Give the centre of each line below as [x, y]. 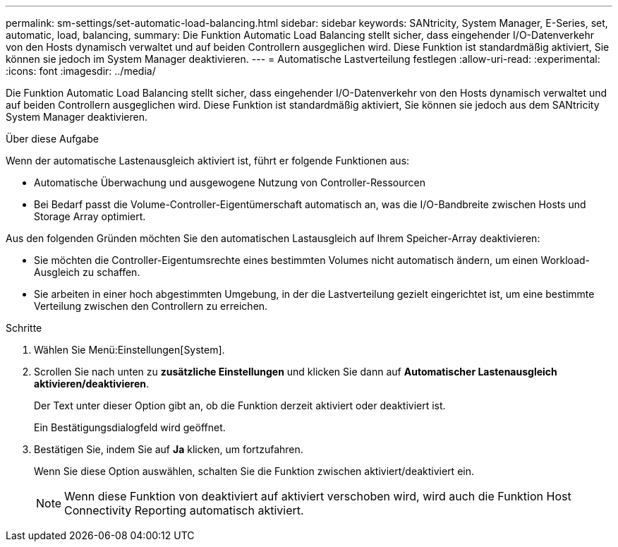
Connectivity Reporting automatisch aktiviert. [184, 510]
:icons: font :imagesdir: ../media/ [81, 71]
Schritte [24, 328]
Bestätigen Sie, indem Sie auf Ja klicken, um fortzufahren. [169, 449]
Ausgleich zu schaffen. [87, 272]
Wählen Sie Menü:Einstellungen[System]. [129, 350]
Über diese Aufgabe [52, 139]
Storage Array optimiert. [90, 216]
